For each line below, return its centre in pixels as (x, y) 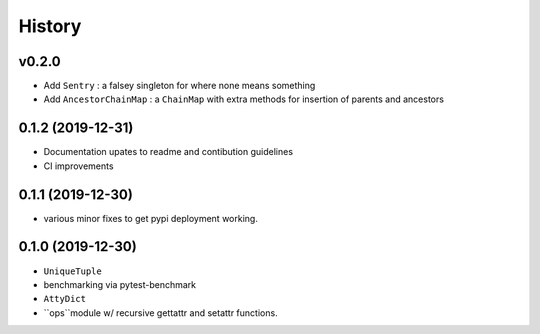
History (50, 26)
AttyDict (65, 299)
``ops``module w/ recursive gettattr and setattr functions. (161, 312)
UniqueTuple (72, 271)
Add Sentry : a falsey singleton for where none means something (179, 86)
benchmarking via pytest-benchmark (120, 284)
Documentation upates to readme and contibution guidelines (168, 152)
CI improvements (78, 166)
